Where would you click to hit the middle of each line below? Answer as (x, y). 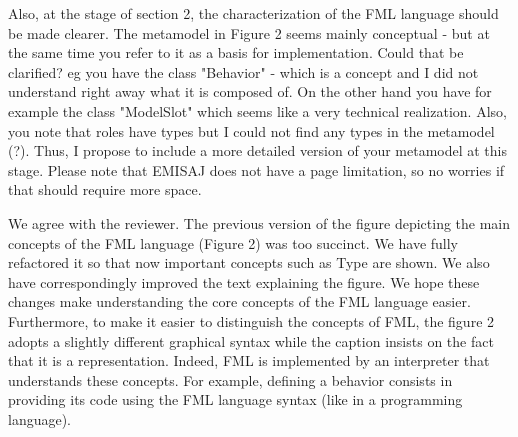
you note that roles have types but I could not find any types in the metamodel (251, 130)
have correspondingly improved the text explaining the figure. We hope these (244, 281)
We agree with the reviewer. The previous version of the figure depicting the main (259, 222)
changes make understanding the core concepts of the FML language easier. (239, 301)
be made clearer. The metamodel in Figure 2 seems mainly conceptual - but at (249, 32)
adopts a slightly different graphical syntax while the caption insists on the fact (251, 340)
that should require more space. (105, 189)
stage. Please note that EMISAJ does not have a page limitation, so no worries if (256, 169)
